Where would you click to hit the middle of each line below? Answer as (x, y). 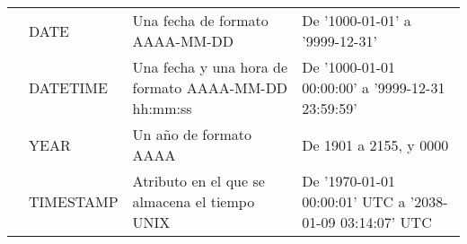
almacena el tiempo (194, 201)
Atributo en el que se (198, 181)
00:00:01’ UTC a (354, 201)
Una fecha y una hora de (210, 67)
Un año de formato (192, 134)
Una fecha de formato (200, 20)
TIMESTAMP (74, 201)
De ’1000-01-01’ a (357, 20)
